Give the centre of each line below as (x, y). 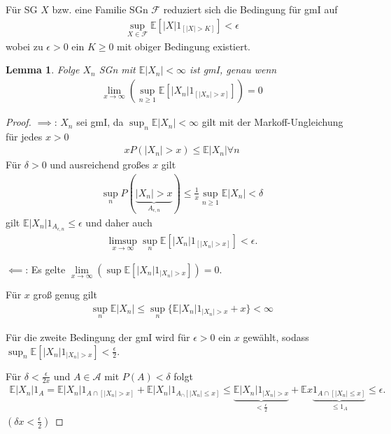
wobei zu (24, 46)
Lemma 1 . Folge (43, 70)
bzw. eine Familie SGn (100, 9)
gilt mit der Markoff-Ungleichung (272, 122)
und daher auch (119, 222)
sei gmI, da (100, 122)
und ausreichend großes (100, 165)
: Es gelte (45, 269)
